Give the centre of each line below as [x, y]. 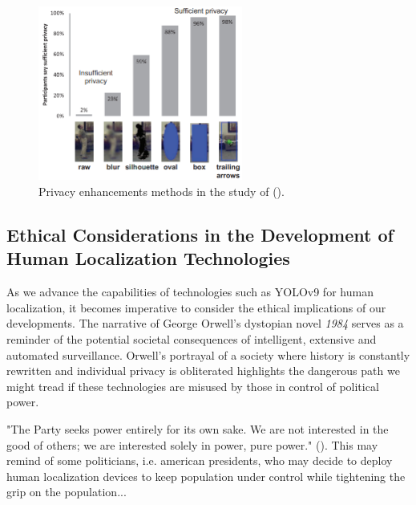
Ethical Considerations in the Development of [200, 234]
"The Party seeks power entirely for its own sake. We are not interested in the [198, 428]
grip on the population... [67, 492]
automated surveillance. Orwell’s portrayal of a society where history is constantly [208, 354]
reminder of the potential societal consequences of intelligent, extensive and [192, 338]
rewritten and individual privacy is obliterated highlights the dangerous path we [203, 371]
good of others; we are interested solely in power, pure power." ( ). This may [192, 444]
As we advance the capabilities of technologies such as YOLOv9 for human [190, 292]
